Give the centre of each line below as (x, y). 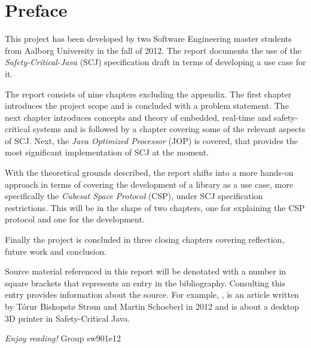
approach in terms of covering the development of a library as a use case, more (149, 184)
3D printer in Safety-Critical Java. (68, 318)
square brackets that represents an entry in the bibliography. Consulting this (145, 283)
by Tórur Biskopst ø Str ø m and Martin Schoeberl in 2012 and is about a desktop (152, 306)
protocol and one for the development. (75, 219)
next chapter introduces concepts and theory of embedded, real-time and (138, 117)
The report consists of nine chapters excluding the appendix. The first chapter (148, 94)
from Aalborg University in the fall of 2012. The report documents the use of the (153, 50)
